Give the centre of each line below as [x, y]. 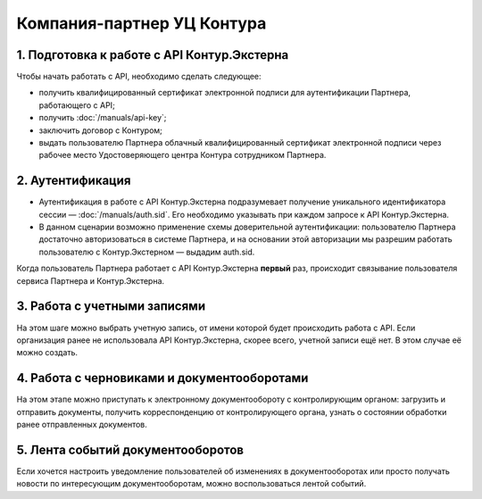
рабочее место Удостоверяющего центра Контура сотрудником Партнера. [183, 155]
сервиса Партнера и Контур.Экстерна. [91, 280]
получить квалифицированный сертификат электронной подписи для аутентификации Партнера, [224, 93]
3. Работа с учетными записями [111, 307]
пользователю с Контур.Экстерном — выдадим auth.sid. [147, 252]
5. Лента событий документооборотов [130, 449]
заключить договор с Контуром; [100, 130]
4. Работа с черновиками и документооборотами [162, 378]
